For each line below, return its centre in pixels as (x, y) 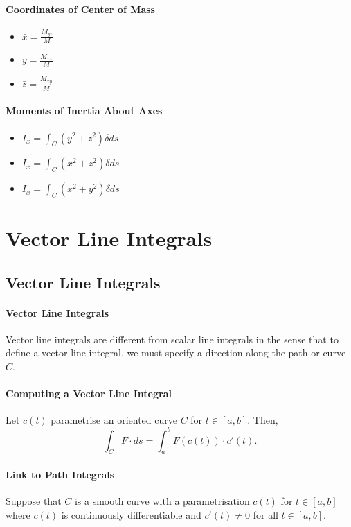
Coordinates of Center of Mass (80, 9)
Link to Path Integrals (60, 474)
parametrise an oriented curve (114, 420)
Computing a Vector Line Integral (89, 394)
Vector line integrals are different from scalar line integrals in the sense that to (172, 339)
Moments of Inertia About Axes (84, 111)
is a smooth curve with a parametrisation (162, 501)
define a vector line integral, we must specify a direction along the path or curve (176, 353)
